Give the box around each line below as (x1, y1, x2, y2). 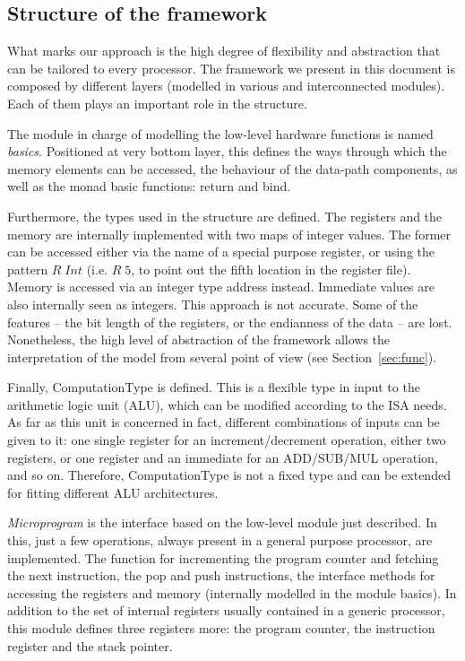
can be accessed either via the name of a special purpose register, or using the (7, 242, 435, 261)
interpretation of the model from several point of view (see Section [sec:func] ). (7, 347, 437, 366)
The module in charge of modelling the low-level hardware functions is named (7, 124, 434, 143)
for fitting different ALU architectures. (7, 483, 219, 501)
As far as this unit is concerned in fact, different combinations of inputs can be (7, 413, 440, 431)
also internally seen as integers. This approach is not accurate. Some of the (7, 294, 418, 313)
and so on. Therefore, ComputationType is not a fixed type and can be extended (7, 465, 451, 484)
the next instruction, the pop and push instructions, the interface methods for (7, 566, 435, 585)
